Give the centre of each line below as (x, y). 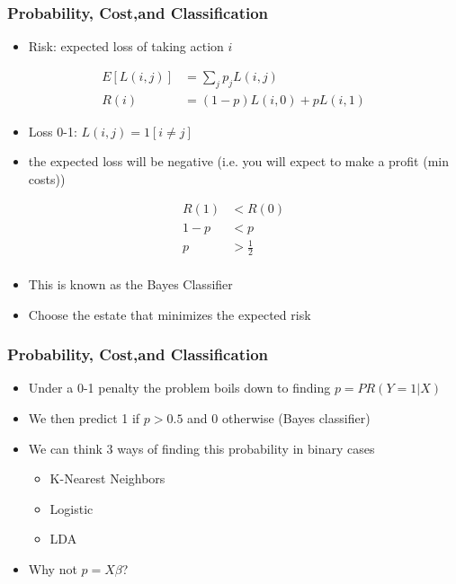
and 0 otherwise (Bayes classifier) (279, 417)
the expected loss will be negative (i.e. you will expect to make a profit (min (239, 161)
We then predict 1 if (84, 417)
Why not (53, 568)
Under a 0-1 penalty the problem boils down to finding (179, 388)
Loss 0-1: (53, 131)
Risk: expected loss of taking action (126, 46)
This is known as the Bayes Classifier (130, 283)
